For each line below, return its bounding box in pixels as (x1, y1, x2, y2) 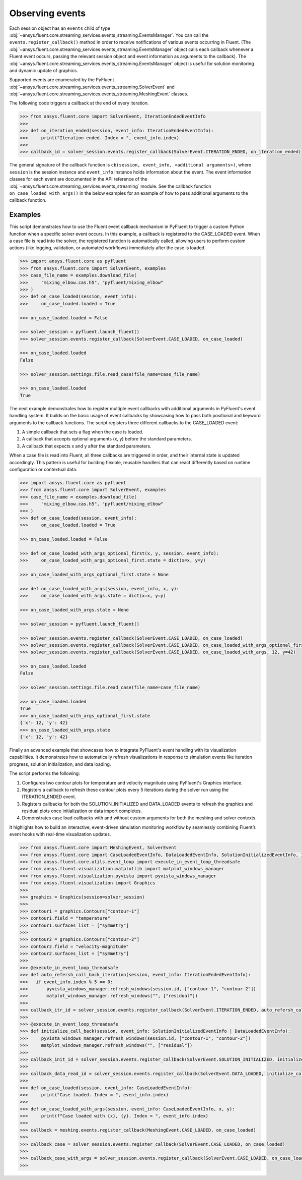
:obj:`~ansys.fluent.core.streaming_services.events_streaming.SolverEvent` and (9, 84, 175, 90)
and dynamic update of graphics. (9, 67, 78, 73)
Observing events (9, 8, 86, 19)
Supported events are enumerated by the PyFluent (9, 77, 114, 83)
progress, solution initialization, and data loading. (9, 761, 111, 767)
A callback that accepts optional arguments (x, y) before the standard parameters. (22, 436, 192, 442)
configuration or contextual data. (9, 466, 78, 472)
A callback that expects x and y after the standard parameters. (22, 443, 152, 449)
